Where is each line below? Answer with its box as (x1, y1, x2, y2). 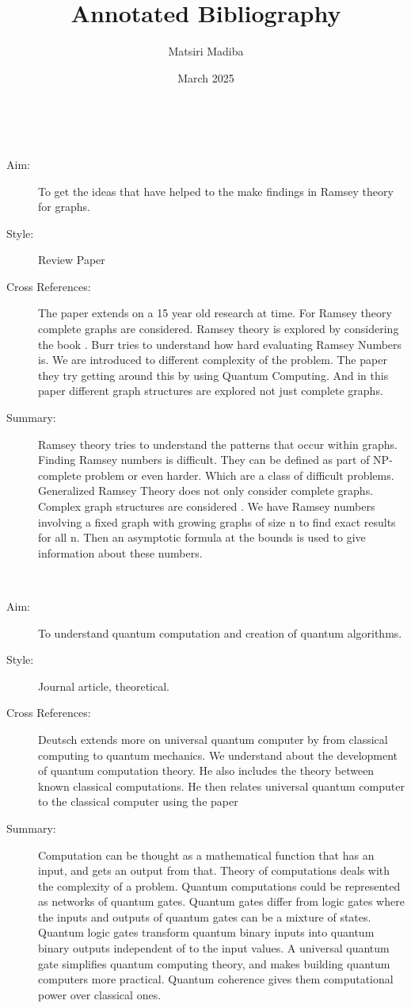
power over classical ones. (38, 986, 162, 1002)
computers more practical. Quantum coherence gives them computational (38, 971, 394, 987)
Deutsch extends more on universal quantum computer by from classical (38, 730, 388, 747)
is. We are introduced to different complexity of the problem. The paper (38, 351, 387, 368)
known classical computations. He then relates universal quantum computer (38, 777, 405, 794)
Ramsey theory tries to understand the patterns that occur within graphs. (38, 435, 398, 452)
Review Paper (38, 251, 105, 268)
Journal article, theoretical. (38, 677, 169, 694)
